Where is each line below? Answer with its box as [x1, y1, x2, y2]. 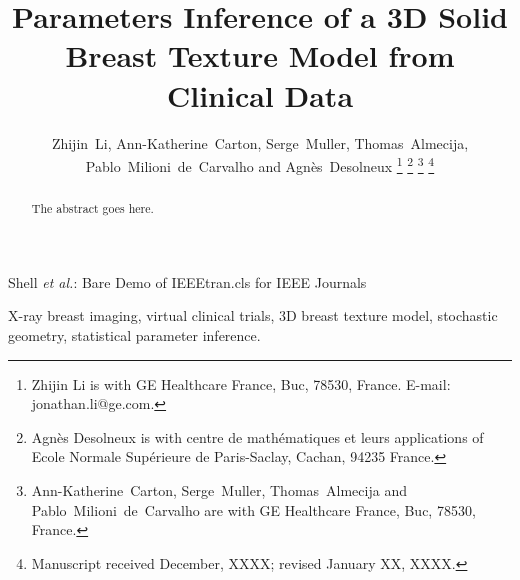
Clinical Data [166, 74, 354, 115]
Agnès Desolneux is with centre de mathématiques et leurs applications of [31, 426, 484, 447]
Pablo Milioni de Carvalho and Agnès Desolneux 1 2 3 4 [85, 153, 435, 176]
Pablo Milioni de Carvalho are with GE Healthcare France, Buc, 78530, [31, 499, 476, 520]
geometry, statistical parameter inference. [8, 324, 261, 345]
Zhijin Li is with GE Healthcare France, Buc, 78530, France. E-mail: [31, 373, 451, 394]
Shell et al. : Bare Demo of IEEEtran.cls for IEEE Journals [8, 271, 367, 292]
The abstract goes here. [31, 200, 154, 217]
